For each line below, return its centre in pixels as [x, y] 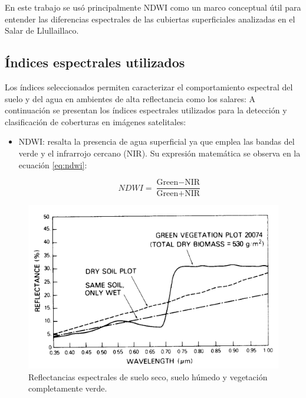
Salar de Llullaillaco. [42, 30]
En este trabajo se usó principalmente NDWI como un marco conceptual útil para [153, 7]
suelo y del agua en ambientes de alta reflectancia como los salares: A [130, 98]
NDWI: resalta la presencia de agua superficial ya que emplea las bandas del [157, 141]
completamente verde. [68, 388]
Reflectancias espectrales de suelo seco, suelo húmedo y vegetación [148, 376]
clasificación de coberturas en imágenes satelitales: [96, 121]
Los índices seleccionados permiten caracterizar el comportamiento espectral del [149, 87]
